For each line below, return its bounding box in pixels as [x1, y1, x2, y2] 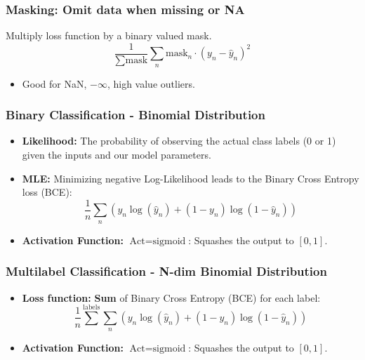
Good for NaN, [22, 76, 87, 91]
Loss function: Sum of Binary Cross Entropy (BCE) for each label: [22, 290, 321, 305]
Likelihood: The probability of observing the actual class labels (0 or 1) [22, 133, 336, 148]
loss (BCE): [22, 185, 72, 199]
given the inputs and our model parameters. [22, 147, 211, 162]
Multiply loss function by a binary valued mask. [6, 28, 212, 43]
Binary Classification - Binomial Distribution [6, 106, 265, 124]
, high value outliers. [107, 76, 195, 91]
